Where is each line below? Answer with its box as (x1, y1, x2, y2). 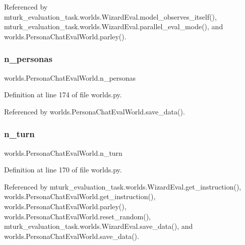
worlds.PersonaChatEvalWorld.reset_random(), (4, 211, 151, 221)
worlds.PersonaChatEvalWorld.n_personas (4, 72, 136, 83)
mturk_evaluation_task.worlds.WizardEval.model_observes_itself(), (4, 11, 217, 22)
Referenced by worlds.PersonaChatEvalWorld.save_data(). (4, 106, 185, 116)
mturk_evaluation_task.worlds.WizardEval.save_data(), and (4, 221, 193, 231)
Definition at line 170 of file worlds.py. (4, 164, 122, 175)
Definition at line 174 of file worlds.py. (4, 89, 122, 100)
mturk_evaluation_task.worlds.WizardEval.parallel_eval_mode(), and (4, 21, 223, 32)
